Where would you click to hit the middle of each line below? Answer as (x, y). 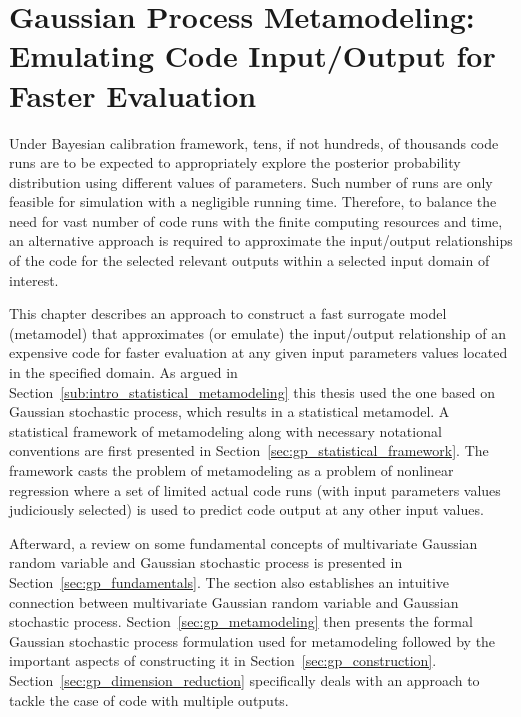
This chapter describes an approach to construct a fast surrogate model (228, 313)
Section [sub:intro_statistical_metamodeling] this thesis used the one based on (252, 391)
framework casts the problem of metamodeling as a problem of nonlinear (231, 470)
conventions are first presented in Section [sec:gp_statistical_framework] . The (249, 450)
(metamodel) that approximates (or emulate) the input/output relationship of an (257, 332)
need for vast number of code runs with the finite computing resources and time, (256, 220)
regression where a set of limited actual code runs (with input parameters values (255, 489)
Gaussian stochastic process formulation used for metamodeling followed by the (252, 640)
